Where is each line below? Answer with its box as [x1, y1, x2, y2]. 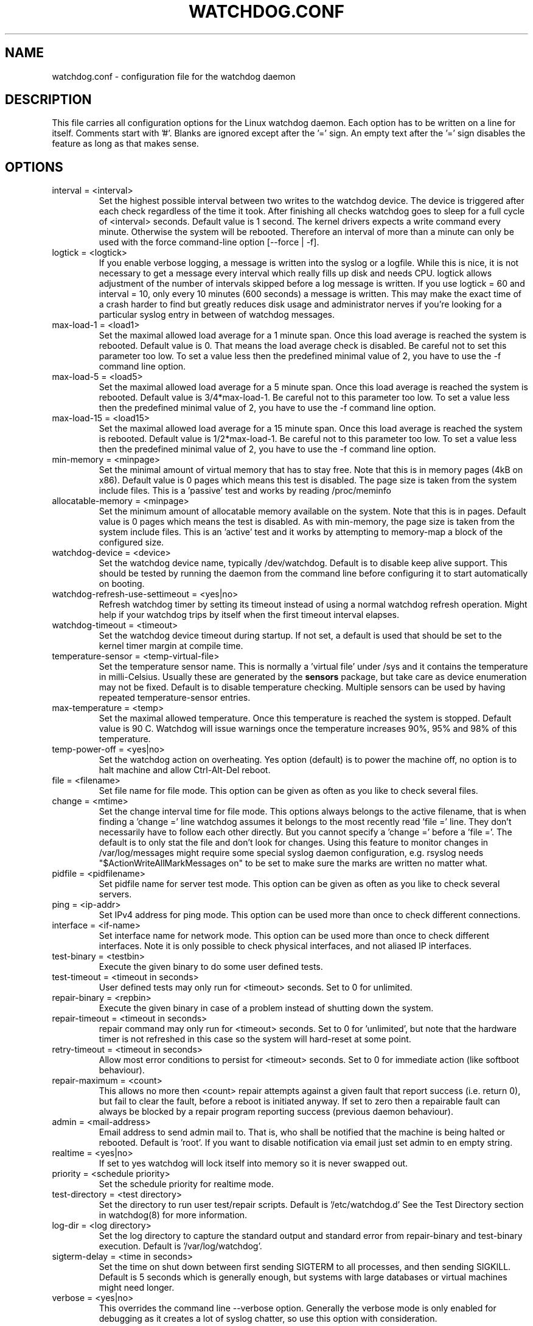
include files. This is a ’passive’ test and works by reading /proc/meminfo [99, 485, 391, 496]
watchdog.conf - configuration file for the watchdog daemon [52, 71, 296, 82]
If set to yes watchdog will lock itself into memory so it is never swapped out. [99, 1158, 408, 1169]
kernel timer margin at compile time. [99, 640, 243, 651]
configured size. [99, 537, 164, 548]
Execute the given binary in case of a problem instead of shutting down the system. [99, 1003, 434, 1014]
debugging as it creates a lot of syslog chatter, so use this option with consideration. [99, 1313, 437, 1324]
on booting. [99, 578, 145, 589]
